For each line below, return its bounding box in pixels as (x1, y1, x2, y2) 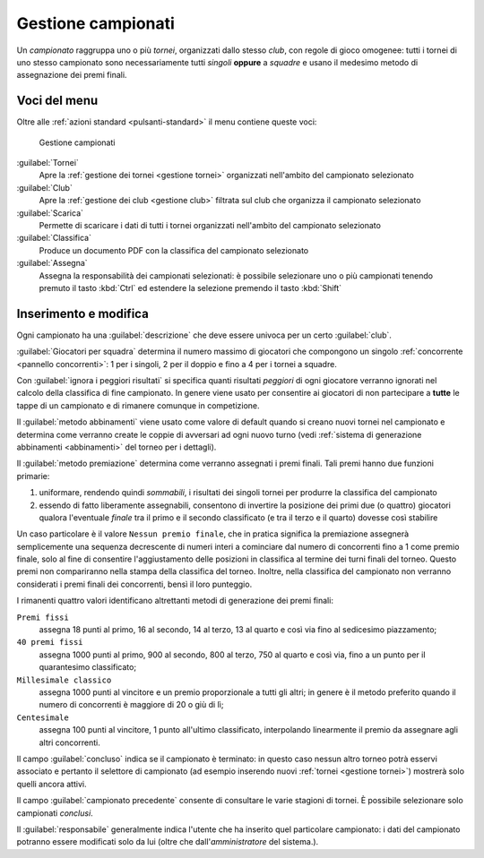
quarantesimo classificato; (39, 662, 137, 673)
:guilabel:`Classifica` (16, 233, 91, 244)
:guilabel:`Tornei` (16, 158, 80, 168)
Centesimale (16, 712, 69, 723)
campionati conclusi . (16, 807, 93, 819)
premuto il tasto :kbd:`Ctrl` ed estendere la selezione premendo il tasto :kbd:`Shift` (39, 282, 342, 293)
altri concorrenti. (39, 737, 100, 748)
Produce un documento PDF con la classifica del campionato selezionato (39, 245, 309, 255)
